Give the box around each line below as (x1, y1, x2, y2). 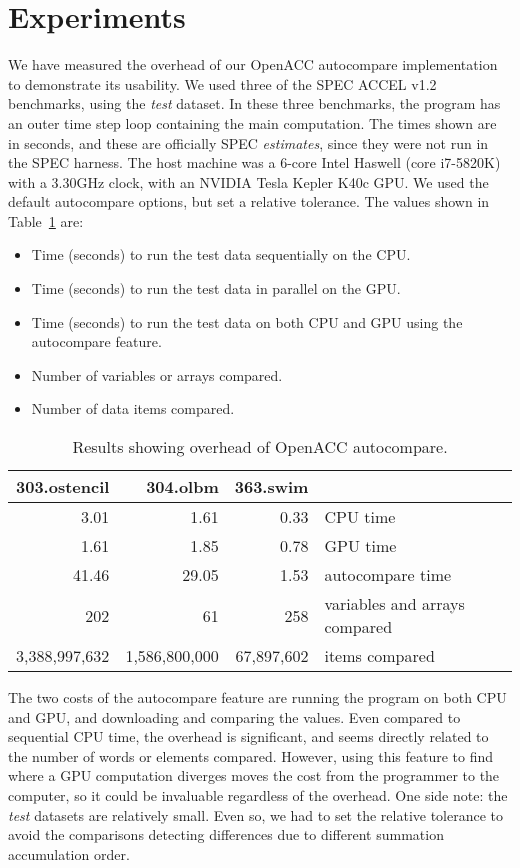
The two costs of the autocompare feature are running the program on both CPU (8, 687, 507, 708)
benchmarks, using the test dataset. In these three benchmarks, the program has (8, 93, 501, 114)
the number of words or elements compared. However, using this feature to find (8, 745, 494, 766)
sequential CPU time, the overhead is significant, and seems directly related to (8, 726, 489, 747)
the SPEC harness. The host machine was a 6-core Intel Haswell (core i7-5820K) (8, 152, 501, 173)
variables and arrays (324, 592, 465, 616)
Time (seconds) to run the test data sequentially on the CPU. (31, 244, 411, 265)
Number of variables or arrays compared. (31, 364, 283, 385)
